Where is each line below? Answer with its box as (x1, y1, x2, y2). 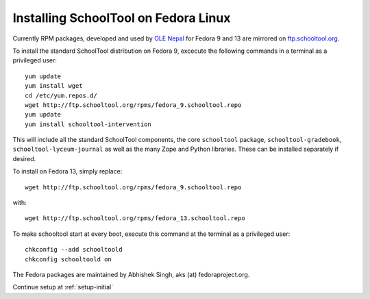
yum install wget (25, 82, 83, 90)
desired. (12, 154, 36, 163)
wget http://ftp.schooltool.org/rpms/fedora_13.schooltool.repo (25, 215, 246, 222)
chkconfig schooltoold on (25, 255, 112, 263)
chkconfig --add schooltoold (25, 246, 123, 254)
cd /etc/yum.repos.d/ (25, 91, 97, 99)
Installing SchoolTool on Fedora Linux (12, 10, 231, 25)
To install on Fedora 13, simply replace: (12, 167, 123, 176)
